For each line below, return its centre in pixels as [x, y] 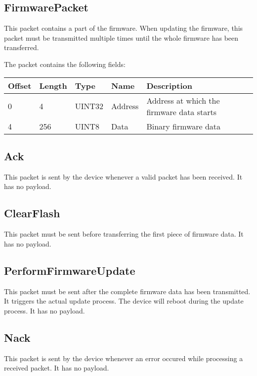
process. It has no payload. [44, 310]
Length [53, 85]
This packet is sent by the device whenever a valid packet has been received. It [123, 176]
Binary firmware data [184, 126]
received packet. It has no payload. [57, 368]
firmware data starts [182, 112]
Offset [20, 85]
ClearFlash [32, 213]
